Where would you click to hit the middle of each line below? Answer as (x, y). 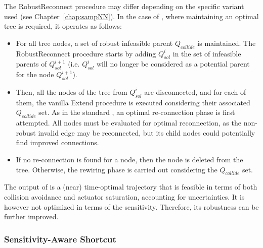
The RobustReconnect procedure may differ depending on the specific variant (124, 6)
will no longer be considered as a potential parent (173, 64)
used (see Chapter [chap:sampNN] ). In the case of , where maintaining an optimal (131, 16)
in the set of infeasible (207, 53)
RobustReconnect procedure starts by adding (86, 53)
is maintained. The (227, 43)
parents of (31, 64)
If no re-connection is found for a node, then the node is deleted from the (129, 159)
